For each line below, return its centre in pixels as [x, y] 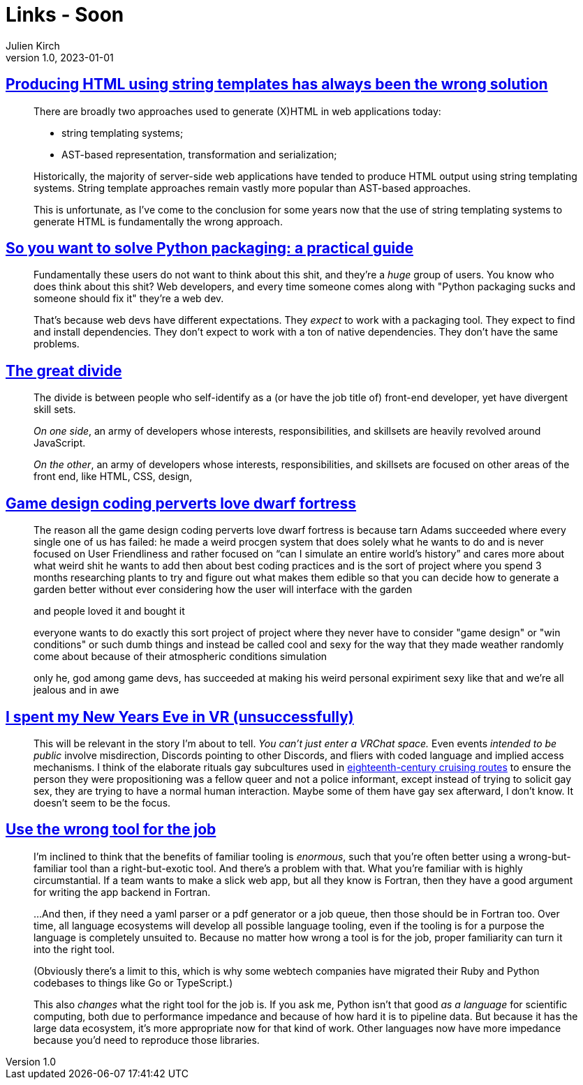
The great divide [64, 371]
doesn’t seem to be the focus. [102, 802]
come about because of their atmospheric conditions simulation [180, 657]
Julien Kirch [33, 45]
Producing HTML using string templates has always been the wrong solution [277, 84]
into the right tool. [74, 949]
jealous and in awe [76, 690]
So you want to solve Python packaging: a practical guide [209, 248]
